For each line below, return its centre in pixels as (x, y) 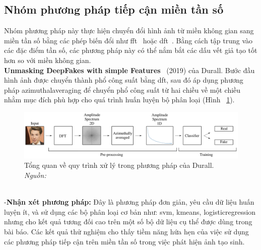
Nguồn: (35, 175)
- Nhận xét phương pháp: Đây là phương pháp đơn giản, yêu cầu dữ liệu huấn (129, 202)
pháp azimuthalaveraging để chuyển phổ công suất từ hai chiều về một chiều (122, 89)
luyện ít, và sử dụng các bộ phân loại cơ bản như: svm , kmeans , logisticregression (130, 211)
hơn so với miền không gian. (48, 60)
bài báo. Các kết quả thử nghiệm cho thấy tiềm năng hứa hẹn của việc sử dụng (126, 232)
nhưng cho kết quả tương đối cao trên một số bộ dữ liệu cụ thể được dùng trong (128, 222)
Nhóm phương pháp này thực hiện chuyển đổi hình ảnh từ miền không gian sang (129, 30)
